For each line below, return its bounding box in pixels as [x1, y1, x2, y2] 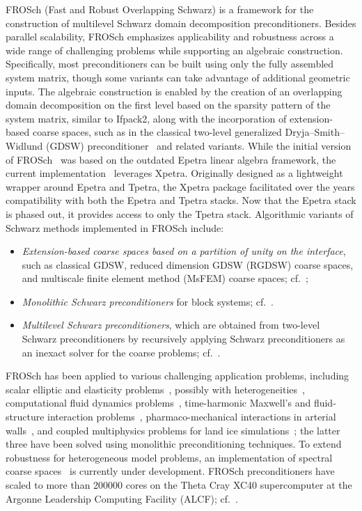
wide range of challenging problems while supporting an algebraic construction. [6, 42, 343, 57]
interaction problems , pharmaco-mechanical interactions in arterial [47, 409, 336, 424]
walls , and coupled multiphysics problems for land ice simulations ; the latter [6, 423, 340, 437]
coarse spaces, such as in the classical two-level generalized [32, 125, 282, 139]
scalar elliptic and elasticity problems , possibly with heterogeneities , [6, 382, 305, 396]
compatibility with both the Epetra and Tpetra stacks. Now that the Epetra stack [6, 193, 356, 207]
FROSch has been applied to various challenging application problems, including [6, 368, 349, 383]
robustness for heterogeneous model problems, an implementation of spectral [6, 450, 333, 464]
